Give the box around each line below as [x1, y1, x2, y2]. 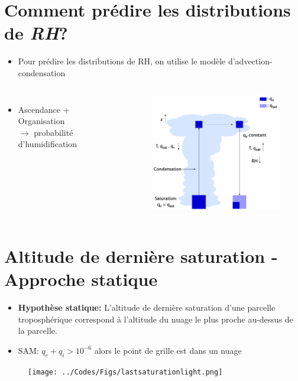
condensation [18, 66, 66, 79]
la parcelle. [18, 324, 57, 337]
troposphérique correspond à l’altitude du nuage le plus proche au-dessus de [18, 312, 293, 325]
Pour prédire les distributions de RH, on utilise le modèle [18, 55, 226, 67]
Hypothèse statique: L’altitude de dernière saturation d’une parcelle [18, 301, 276, 313]
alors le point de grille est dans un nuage [94, 344, 242, 356]
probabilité [34, 126, 73, 138]
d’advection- [228, 55, 273, 67]
